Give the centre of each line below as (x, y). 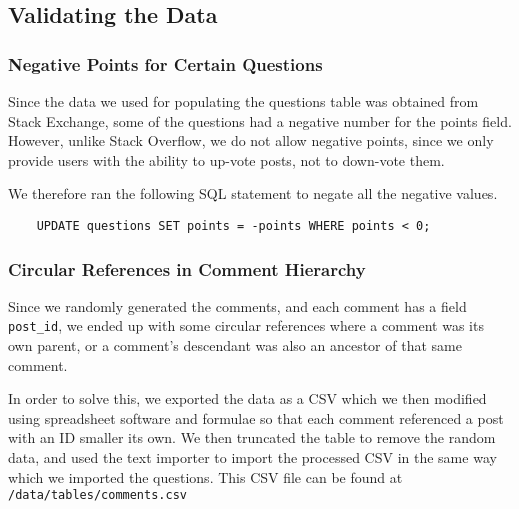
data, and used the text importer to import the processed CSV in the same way (252, 457)
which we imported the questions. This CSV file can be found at (205, 476)
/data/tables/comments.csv (97, 495)
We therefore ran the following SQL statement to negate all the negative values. (253, 193)
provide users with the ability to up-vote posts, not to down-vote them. (226, 159)
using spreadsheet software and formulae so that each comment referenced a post (256, 417)
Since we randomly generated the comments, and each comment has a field (237, 305)
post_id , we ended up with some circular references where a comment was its (246, 325)
